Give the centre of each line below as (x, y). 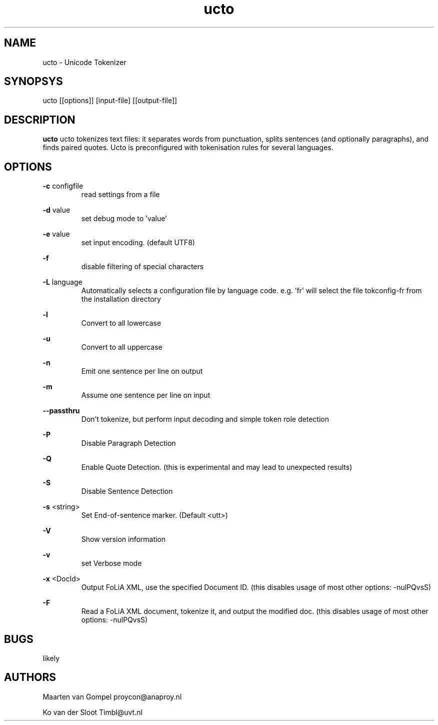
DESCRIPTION (40, 120)
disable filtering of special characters (142, 267)
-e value (56, 234)
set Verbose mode (111, 563)
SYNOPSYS (33, 82)
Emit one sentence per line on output (142, 371)
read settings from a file (120, 195)
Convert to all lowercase (121, 323)
